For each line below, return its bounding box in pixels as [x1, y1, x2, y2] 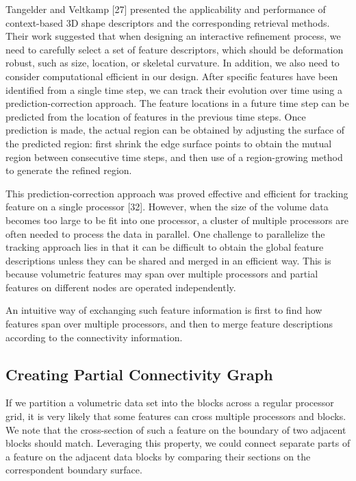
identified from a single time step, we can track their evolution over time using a [5, 82, 342, 97]
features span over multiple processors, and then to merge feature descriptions [5, 317, 333, 331]
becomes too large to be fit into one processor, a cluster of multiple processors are [5, 212, 348, 227]
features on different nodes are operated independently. [5, 280, 236, 294]
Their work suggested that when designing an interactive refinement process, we [5, 29, 341, 43]
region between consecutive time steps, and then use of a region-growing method [5, 149, 343, 164]
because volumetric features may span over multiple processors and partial [5, 267, 318, 281]
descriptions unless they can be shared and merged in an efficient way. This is [5, 253, 331, 267]
